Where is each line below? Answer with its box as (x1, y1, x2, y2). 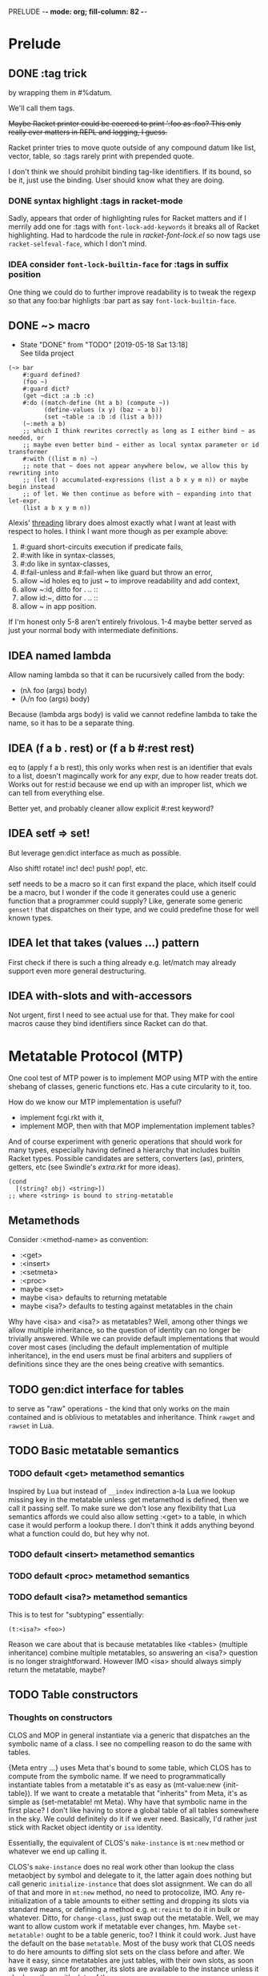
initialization (8, 1896, 48, 1906)
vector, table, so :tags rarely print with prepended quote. (8, 151, 194, 161)
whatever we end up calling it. (8, 1846, 107, 1856)
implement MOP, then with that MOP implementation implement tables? (19, 1121, 255, 1131)
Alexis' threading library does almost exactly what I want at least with (8, 518, 237, 527)
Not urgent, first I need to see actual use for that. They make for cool (8, 1010, 234, 1020)
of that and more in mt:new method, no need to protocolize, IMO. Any (8, 1887, 234, 1897)
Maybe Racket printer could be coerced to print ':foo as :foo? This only (8, 119, 242, 128)
